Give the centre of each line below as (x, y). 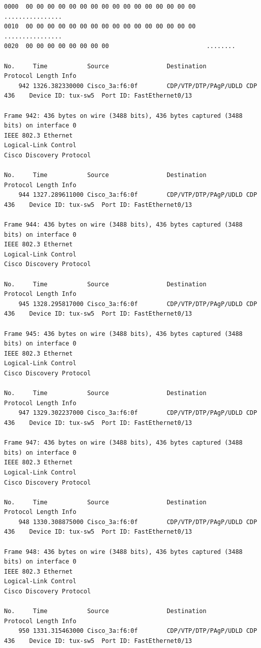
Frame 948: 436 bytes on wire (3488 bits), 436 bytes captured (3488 (123, 552)
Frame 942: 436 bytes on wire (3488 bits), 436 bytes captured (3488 (123, 116)
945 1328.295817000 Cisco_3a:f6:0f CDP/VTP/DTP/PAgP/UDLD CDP (138, 304)
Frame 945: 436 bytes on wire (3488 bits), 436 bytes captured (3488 (123, 334)
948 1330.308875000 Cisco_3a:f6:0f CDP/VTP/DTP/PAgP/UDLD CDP (138, 522)
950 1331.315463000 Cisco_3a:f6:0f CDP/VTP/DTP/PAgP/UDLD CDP (138, 631)
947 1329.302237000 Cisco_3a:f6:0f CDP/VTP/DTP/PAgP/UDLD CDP (138, 413)
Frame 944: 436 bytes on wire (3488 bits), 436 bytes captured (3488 (123, 225)
